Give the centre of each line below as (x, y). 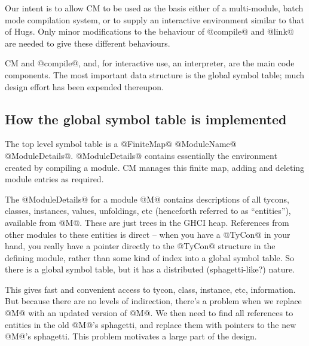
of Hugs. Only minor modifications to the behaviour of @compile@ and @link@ (149, 31)
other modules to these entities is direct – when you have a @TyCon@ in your (148, 234)
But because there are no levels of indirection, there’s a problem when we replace (153, 301)
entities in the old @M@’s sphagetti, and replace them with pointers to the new (151, 324)
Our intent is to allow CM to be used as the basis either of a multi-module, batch (154, 8)
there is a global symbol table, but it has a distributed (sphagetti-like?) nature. (150, 269)
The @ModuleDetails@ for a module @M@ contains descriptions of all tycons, (147, 199)
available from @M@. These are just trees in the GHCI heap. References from (147, 222)
